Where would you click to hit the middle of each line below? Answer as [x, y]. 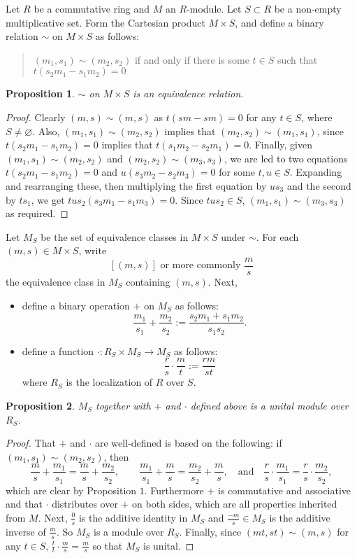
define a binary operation [76, 305]
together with [123, 405]
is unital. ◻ [168, 545]
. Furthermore [174, 490]
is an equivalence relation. [188, 93]
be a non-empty [308, 8]
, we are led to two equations [286, 158]
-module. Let [214, 8]
